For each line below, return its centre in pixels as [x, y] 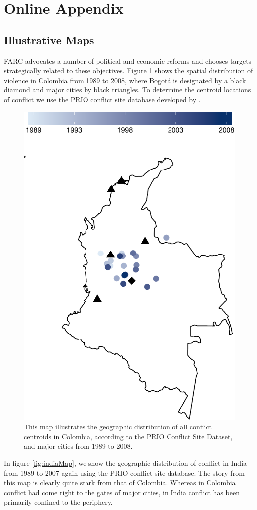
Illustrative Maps [49, 40]
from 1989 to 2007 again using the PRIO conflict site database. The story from [124, 472]
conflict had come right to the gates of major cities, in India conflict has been [122, 492]
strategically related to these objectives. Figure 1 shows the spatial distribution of [128, 70]
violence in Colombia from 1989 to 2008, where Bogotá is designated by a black [125, 80]
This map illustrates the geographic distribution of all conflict [118, 427]
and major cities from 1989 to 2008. [78, 446]
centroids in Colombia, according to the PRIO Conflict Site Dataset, [128, 436]
